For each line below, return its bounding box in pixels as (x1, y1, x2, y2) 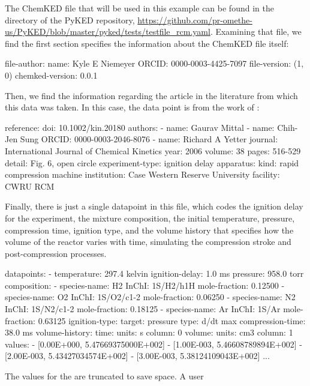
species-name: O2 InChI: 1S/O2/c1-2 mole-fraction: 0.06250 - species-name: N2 (5, 291, 296, 303)
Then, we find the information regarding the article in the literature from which (5, 89, 298, 101)
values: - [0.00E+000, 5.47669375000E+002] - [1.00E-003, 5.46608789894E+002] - (5, 337, 302, 350)
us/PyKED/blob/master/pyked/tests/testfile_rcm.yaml (5, 25, 210, 38)
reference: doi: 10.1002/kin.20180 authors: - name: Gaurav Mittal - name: (5, 121, 275, 133)
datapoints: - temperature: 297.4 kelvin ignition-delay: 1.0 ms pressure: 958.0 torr (5, 267, 304, 280)
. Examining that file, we (210, 25, 302, 38)
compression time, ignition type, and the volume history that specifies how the (5, 223, 294, 236)
